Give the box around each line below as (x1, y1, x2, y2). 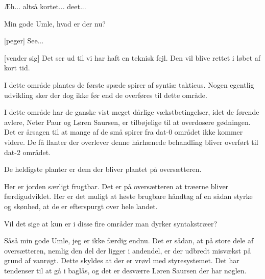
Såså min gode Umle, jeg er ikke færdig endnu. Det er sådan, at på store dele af (4, 235, 254, 246)
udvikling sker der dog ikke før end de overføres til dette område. (4, 89, 207, 100)
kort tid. (4, 62, 30, 73)
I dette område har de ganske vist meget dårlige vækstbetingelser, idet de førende (4, 107, 259, 117)
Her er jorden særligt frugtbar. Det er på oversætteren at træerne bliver (4, 181, 229, 191)
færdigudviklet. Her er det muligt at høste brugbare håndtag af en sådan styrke (4, 191, 253, 201)
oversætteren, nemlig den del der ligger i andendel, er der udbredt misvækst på (4, 245, 251, 256)
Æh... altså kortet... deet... (4, 1, 86, 11)
